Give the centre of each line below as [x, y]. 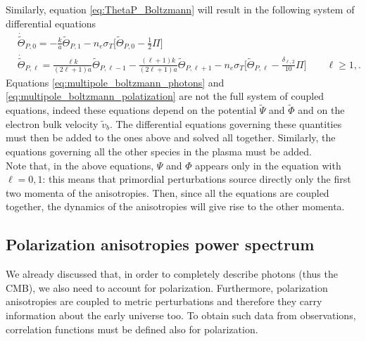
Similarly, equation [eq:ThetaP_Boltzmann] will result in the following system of [180, 9]
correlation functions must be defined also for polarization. [132, 329]
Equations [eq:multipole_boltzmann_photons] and [115, 82]
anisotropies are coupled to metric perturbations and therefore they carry [164, 301]
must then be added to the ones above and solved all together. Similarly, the [171, 137]
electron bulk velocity [52, 123]
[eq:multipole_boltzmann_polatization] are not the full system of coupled [165, 96]
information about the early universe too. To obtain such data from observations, [181, 315]
